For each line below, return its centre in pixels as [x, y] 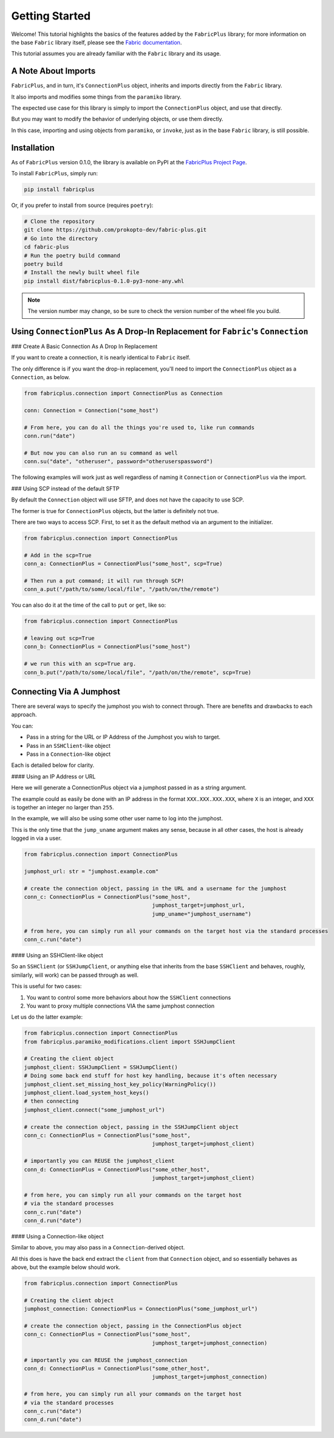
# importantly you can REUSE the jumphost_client [99, 1161]
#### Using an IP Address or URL [53, 777]
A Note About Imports [53, 71]
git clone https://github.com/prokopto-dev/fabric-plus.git [115, 230]
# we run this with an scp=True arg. [80, 664]
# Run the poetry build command [72, 255]
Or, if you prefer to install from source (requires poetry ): [82, 205]
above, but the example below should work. [66, 1267]
